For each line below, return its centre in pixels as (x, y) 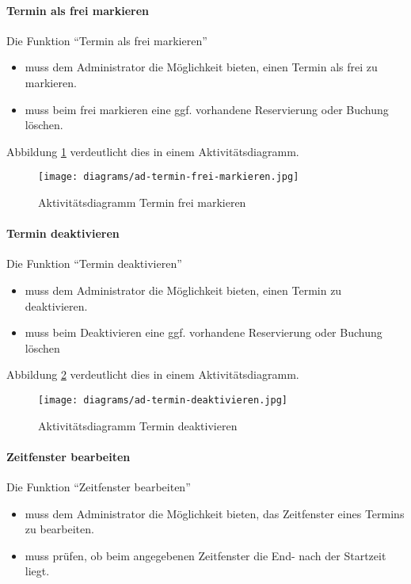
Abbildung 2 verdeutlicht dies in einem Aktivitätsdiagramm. (153, 374)
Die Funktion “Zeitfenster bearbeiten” (99, 487)
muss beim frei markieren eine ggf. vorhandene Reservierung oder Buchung (207, 109)
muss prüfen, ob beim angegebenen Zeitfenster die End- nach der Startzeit (205, 555)
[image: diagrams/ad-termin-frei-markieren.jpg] (169, 177)
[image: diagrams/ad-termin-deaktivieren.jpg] (163, 400)
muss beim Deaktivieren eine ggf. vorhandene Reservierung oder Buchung (204, 332)
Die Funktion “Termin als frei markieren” (107, 40)
